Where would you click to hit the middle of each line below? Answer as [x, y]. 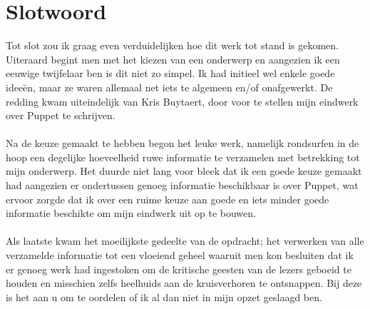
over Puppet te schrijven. [61, 115]
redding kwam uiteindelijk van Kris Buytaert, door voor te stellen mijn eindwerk [182, 101]
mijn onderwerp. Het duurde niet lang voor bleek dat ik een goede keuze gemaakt [184, 171]
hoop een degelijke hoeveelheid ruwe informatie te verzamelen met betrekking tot [183, 157]
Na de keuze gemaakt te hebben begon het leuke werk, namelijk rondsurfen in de [183, 143]
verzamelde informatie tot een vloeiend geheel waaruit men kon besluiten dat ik [180, 255]
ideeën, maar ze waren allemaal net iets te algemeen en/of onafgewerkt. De [169, 87]
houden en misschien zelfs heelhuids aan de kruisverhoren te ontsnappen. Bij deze [184, 283]
